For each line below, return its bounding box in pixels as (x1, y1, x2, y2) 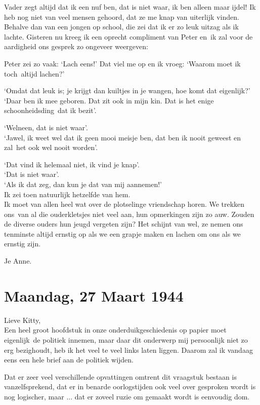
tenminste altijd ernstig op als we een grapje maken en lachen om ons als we (4, 228, 241, 239)
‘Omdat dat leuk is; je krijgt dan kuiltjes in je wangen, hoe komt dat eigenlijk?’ (4, 85, 250, 96)
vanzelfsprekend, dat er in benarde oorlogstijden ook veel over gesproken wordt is (4, 381, 256, 392)
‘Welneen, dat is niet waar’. (4, 122, 88, 132)
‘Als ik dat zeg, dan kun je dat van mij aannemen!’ (4, 178, 162, 189)
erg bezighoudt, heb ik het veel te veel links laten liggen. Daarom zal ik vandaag (4, 344, 253, 355)
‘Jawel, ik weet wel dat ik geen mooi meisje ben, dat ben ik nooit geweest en (4, 132, 241, 142)
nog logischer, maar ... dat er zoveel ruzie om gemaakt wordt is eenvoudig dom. (4, 391, 250, 401)
